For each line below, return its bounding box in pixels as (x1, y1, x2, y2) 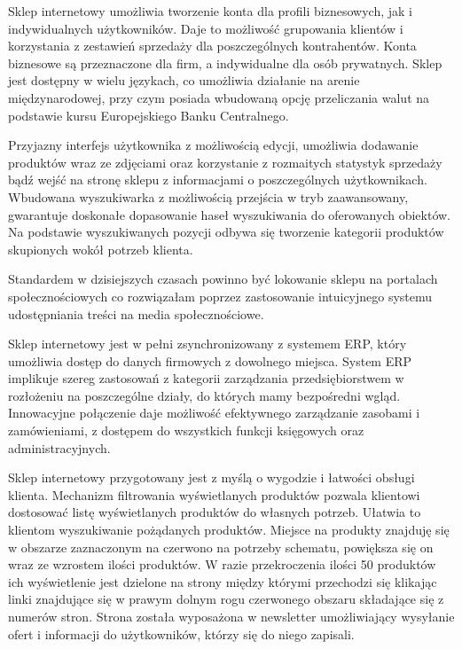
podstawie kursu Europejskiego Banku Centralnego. (8, 106, 289, 124)
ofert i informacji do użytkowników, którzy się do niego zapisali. (8, 624, 355, 643)
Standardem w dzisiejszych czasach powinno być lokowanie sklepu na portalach (8, 270, 438, 288)
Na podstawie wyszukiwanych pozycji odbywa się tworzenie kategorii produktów (8, 223, 444, 241)
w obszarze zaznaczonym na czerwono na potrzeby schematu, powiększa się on (8, 537, 434, 556)
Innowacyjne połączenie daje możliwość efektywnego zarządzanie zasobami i (8, 403, 420, 422)
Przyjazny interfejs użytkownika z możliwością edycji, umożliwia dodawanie (8, 136, 419, 154)
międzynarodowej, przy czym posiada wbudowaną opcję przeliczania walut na (8, 88, 430, 106)
